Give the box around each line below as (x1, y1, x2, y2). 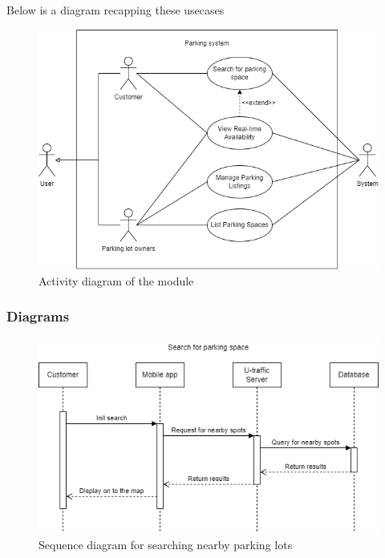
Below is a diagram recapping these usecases (6, 2, 225, 18)
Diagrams (6, 306, 70, 326)
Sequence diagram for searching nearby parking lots (38, 536, 293, 552)
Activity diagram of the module (38, 272, 194, 289)
